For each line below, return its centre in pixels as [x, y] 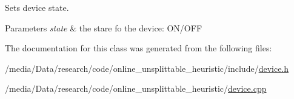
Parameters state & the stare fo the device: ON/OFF [104, 27]
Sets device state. [37, 7]
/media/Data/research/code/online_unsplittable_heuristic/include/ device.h [147, 68]
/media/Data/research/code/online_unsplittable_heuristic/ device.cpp [136, 88]
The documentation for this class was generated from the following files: [139, 48]
